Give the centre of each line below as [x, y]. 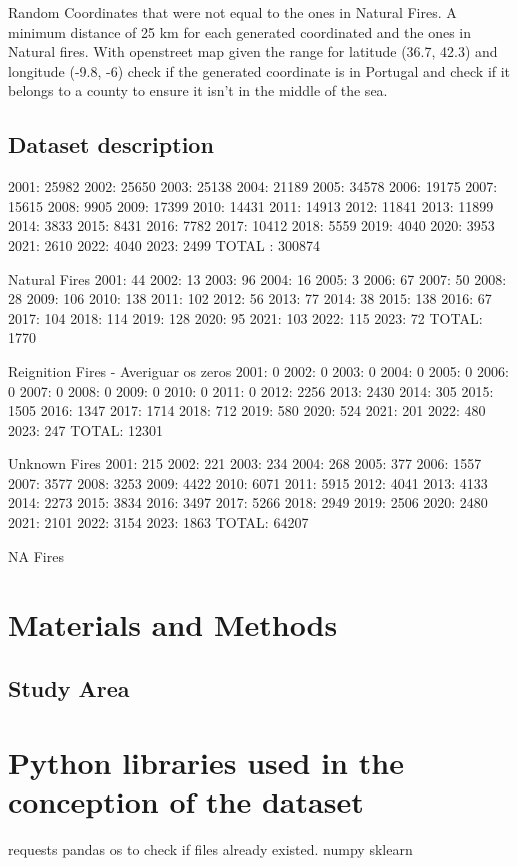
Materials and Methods [173, 624]
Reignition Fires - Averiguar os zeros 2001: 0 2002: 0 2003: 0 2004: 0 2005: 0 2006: [258, 370]
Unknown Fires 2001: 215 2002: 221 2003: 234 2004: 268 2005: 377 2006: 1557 [245, 463]
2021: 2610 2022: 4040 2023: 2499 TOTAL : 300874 [164, 244]
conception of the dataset [186, 800]
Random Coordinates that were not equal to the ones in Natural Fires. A [232, 12]
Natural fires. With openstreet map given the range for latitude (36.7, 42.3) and [253, 51]
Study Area [69, 688]
